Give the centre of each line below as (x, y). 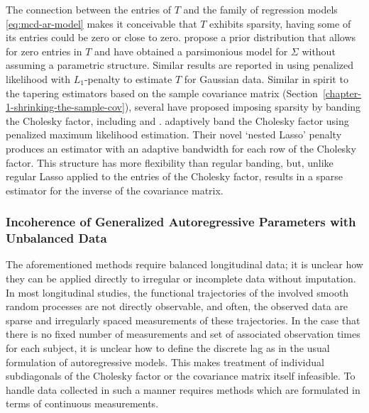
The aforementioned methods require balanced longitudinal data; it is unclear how (184, 264)
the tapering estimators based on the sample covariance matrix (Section (162, 93)
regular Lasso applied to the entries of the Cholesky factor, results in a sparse (175, 176)
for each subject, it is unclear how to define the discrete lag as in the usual (168, 348)
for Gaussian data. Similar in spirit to (266, 78)
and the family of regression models (260, 9)
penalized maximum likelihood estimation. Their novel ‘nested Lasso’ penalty (174, 134)
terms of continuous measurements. (82, 403)
